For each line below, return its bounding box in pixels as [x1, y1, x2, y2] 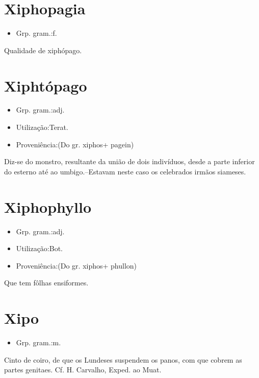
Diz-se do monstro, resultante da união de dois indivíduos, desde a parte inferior [4, 156, 255, 167]
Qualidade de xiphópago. [4, 45, 82, 55]
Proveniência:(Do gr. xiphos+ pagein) [16, 139, 134, 149]
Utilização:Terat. [16, 122, 68, 132]
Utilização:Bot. [16, 243, 63, 254]
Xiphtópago [4, 75, 87, 96]
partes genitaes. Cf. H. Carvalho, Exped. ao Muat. [4, 364, 162, 375]
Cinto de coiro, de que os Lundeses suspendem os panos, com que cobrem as [4, 354, 242, 365]
